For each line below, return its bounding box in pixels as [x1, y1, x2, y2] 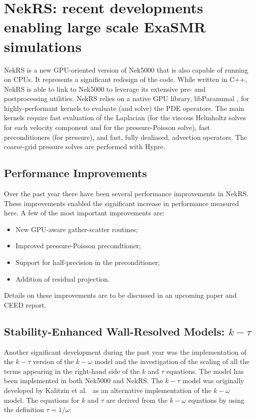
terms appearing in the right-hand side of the [4, 366, 140, 376]
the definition [4, 404, 44, 415]
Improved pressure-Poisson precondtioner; [15, 240, 141, 251]
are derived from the [106, 394, 168, 405]
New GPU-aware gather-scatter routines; [15, 224, 138, 234]
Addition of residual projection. [15, 273, 110, 284]
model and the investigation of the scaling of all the [94, 356, 250, 366]
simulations [4, 36, 82, 56]
